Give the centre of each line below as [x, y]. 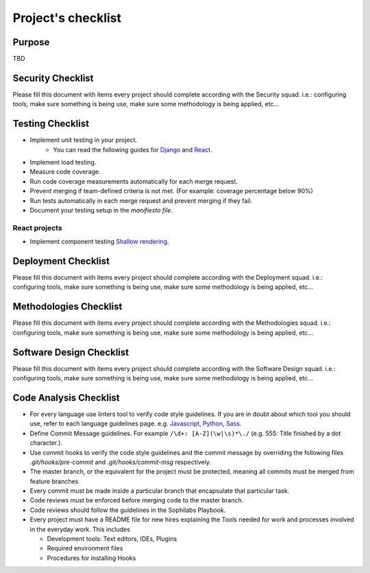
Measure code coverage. [65, 172]
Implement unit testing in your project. [83, 140]
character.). [46, 443]
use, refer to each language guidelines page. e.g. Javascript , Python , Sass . [136, 424]
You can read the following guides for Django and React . [133, 149]
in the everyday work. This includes [80, 529]
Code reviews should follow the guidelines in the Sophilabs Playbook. [128, 510]
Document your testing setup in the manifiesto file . [101, 210]
